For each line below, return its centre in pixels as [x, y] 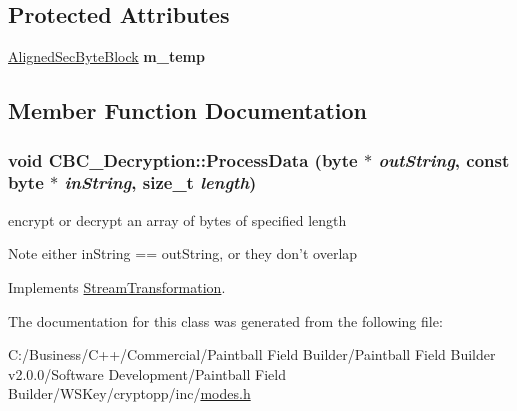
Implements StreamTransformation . [117, 286]
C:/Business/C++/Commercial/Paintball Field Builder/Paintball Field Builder [252, 354]
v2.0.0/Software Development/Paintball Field [147, 373]
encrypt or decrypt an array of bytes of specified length [177, 219]
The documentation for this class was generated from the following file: [225, 320]
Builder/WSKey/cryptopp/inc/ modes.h [129, 393]
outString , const [444, 159]
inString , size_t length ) [160, 182]
